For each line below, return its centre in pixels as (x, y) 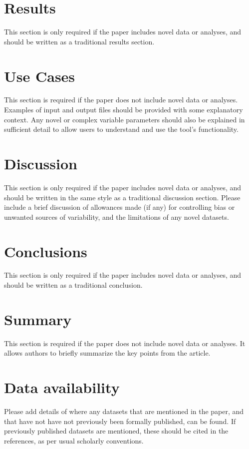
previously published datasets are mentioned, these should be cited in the (116, 431)
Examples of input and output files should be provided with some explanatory (124, 110)
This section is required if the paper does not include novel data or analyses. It (125, 343)
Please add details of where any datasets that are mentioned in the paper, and (124, 411)
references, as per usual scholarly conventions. (74, 440)
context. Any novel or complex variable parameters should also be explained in (124, 119)
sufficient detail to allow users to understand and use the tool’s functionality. (121, 129)
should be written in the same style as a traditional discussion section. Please (122, 197)
